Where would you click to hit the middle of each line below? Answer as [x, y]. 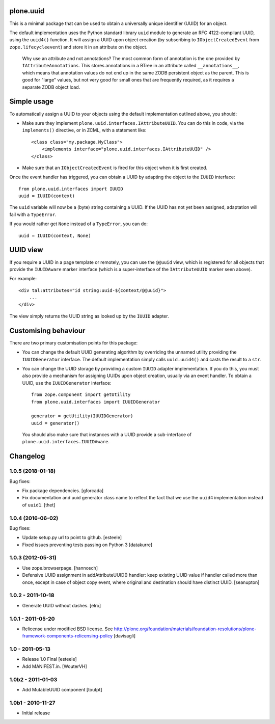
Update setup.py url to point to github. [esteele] [72, 538]
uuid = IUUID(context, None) [55, 235]
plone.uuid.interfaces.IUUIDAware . [66, 442]
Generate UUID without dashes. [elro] [62, 605]
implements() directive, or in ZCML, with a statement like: [84, 130]
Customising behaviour [47, 330]
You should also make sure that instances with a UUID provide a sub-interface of [107, 435]
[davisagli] [125, 636]
